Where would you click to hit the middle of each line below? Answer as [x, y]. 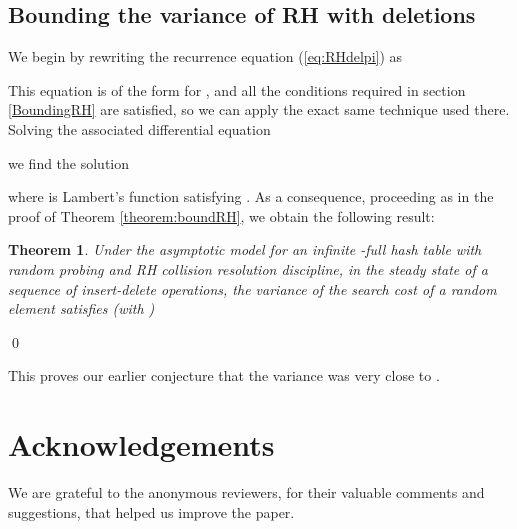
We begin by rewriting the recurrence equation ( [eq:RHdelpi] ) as [205, 56]
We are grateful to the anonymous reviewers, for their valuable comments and [246, 492]
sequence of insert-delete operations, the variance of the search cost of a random [252, 288]
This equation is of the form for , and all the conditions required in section [237, 89]
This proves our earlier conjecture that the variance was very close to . [224, 375]
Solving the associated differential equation [139, 128]
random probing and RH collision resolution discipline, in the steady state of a [248, 268]
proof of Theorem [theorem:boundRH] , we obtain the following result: [221, 215]
